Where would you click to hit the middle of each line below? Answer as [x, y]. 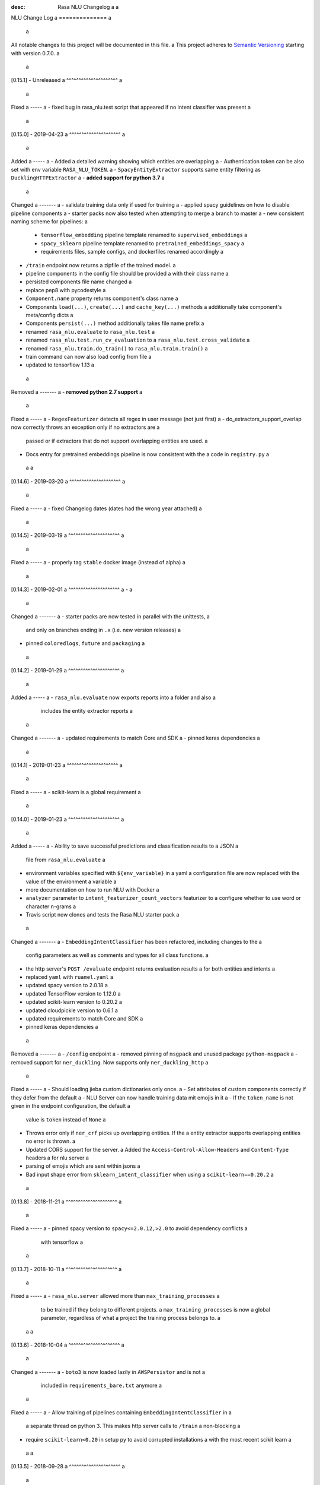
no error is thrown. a [51, 1141]
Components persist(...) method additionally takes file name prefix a [115, 323]
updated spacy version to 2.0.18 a [67, 985]
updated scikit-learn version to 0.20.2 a [74, 1002]
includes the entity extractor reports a [87, 711]
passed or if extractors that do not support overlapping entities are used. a [117, 441]
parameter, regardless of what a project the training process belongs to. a [130, 1318]
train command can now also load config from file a [89, 356]
